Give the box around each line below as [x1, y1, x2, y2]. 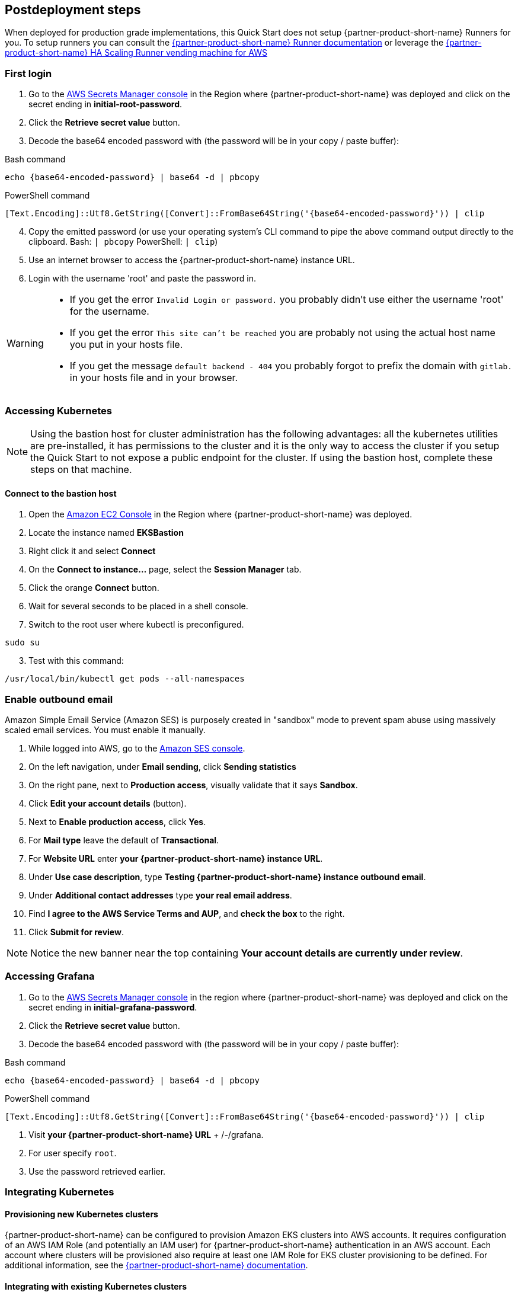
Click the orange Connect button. [28, 583, 159, 593]
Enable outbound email [5, 693, 113, 705]
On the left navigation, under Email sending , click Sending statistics [28, 761, 296, 772]
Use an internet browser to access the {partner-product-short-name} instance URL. [28, 255, 355, 266]
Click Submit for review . [28, 926, 124, 937]
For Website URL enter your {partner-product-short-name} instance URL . [28, 853, 323, 864]
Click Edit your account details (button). [28, 798, 187, 808]
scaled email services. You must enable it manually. [5, 724, 206, 735]
